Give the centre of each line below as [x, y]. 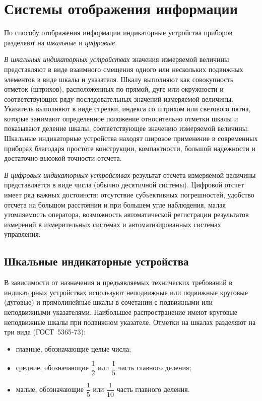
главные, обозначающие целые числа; [73, 348]
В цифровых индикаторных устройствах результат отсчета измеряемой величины [130, 175]
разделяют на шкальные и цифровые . [61, 42]
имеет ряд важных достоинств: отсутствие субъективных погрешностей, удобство [129, 195]
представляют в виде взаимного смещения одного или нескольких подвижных [124, 69]
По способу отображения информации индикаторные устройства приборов [118, 32]
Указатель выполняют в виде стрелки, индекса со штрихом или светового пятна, [127, 109]
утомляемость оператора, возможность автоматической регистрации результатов [126, 214]
